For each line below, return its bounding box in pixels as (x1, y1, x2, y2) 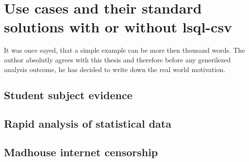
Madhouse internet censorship (4, 145, 158, 160)
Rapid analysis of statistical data (4, 116, 171, 131)
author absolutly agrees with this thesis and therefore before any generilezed (4, 54, 231, 64)
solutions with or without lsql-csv (4, 17, 232, 37)
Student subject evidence (4, 88, 133, 103)
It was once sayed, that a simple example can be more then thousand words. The (4, 45, 245, 55)
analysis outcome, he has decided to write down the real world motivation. (4, 64, 226, 74)
